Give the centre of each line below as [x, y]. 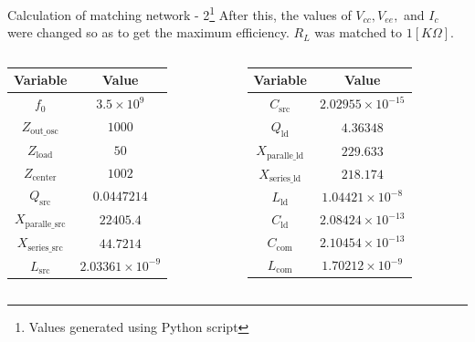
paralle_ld [285, 155]
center [44, 178]
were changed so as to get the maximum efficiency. [148, 32]
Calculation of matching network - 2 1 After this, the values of [179, 13]
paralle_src [45, 224]
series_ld [285, 179]
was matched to [359, 32]
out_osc [44, 132]
